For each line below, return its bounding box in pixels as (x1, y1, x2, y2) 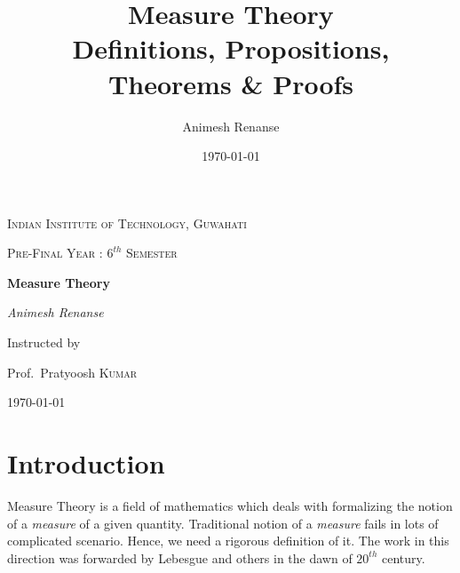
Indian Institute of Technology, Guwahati (7, 213, 247, 232)
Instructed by (7, 333, 81, 352)
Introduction (7, 445, 165, 481)
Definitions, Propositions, (72, 30, 390, 67)
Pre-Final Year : (7, 243, 103, 262)
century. (382, 548, 425, 567)
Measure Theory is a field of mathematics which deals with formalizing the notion (7, 496, 453, 514)
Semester (126, 243, 178, 262)
